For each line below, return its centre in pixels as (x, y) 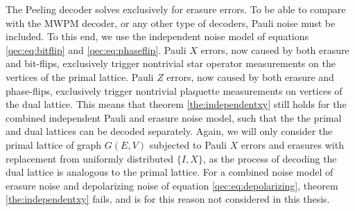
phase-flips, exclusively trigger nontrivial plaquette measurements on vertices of (174, 90)
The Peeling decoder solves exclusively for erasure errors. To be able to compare (176, 9)
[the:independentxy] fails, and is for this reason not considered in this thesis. (168, 199)
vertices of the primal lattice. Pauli (80, 76)
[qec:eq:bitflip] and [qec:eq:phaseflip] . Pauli (96, 49)
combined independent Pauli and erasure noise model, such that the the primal (174, 117)
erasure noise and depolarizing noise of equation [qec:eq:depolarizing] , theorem (172, 185)
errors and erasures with (292, 144)
